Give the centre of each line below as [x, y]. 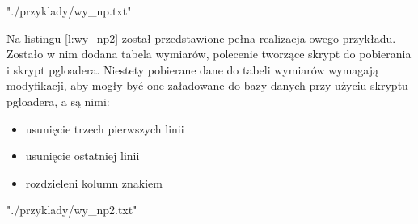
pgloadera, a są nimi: [58, 101]
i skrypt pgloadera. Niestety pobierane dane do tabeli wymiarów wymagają [192, 69]
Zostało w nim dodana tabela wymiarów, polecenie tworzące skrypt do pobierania [209, 54]
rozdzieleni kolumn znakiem [94, 182]
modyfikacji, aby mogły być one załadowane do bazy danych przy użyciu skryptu [207, 85]
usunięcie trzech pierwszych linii [105, 128]
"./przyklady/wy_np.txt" [69, 11]
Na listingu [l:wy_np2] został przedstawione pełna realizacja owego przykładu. [201, 38]
